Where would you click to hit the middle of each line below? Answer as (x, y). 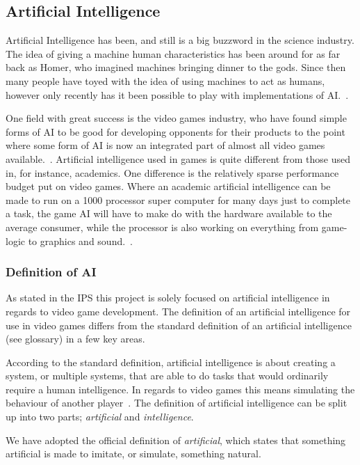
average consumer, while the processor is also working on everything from (162, 227)
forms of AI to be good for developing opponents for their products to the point (175, 131)
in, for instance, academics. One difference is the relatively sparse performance (172, 172)
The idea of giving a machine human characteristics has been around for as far (173, 53)
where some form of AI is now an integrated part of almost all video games (165, 145)
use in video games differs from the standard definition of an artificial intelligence (179, 325)
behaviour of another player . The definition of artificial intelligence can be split (177, 403)
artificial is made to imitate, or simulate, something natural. (133, 454)
